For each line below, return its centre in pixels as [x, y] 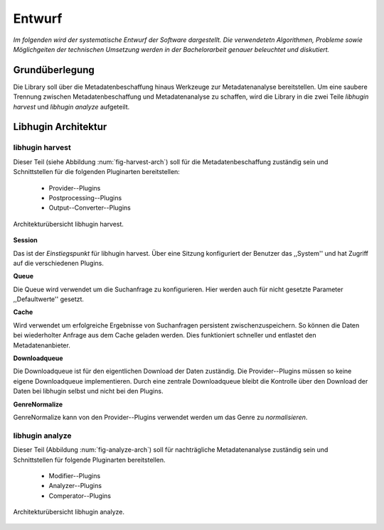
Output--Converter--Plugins [90, 208]
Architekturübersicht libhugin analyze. [69, 512]
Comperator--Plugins [80, 496]
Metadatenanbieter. [42, 345]
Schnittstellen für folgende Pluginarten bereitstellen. [90, 460]
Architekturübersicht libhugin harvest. [69, 224]
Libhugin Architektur [60, 127]
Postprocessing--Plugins [85, 198]
